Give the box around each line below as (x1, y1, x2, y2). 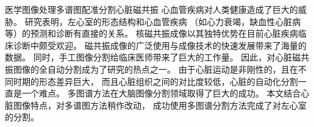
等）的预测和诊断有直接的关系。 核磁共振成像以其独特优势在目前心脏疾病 (5, 27, 298, 40)
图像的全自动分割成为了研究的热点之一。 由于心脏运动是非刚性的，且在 (13, 62, 298, 75)
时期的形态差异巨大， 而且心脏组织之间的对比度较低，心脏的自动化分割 (13, 74, 298, 87)
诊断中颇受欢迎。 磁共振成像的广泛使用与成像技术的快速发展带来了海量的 (13, 38, 307, 51)
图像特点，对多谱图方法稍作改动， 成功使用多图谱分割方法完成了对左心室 (13, 98, 307, 111)
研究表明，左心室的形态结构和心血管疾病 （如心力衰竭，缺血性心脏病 (24, 15, 301, 27)
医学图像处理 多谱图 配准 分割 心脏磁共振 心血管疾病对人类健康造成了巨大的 (5, 3, 298, 15)
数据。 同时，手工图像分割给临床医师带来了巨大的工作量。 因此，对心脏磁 (5, 51, 301, 64)
